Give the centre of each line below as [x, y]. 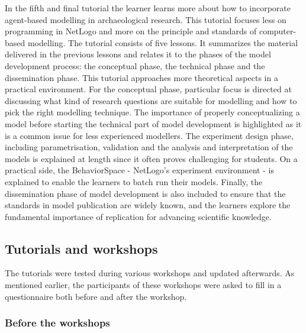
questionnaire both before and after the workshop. [96, 296]
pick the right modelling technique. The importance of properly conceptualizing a [152, 112]
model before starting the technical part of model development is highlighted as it [153, 123]
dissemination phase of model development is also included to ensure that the [145, 193]
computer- [278, 31]
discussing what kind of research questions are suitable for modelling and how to [151, 100]
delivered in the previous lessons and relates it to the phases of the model [138, 54]
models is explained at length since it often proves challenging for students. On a [151, 158]
